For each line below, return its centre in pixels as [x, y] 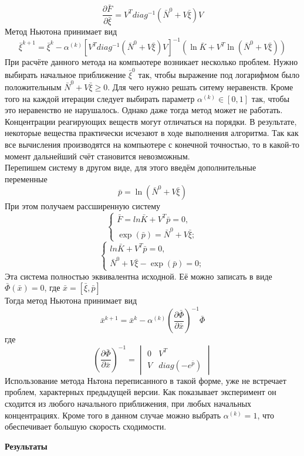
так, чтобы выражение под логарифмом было [219, 74]
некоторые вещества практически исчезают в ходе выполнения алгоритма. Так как [152, 133]
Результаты [26, 446]
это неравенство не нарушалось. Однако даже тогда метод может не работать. [144, 110]
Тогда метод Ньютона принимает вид [71, 300]
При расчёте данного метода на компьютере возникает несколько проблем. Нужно [151, 62]
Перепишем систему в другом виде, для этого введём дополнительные [131, 167]
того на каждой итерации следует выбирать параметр [100, 98]
